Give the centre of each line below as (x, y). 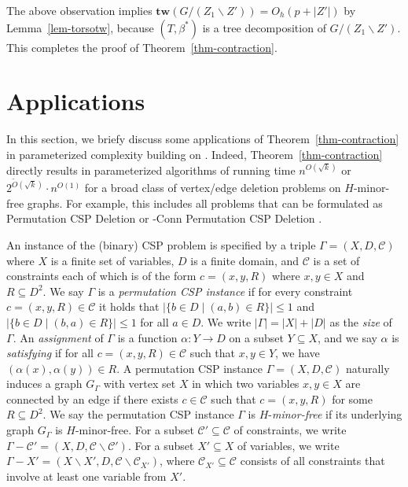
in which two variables (246, 384)
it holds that (129, 306)
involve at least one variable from (86, 476)
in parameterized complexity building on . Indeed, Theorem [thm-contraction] (195, 154)
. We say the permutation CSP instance (138, 414)
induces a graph (44, 384)
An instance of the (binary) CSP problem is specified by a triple (161, 244)
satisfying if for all (50, 353)
